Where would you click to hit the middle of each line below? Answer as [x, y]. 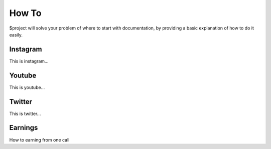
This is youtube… [27, 87]
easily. [16, 34]
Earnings [24, 128]
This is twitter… [25, 113]
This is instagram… [29, 61]
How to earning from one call [39, 139]
